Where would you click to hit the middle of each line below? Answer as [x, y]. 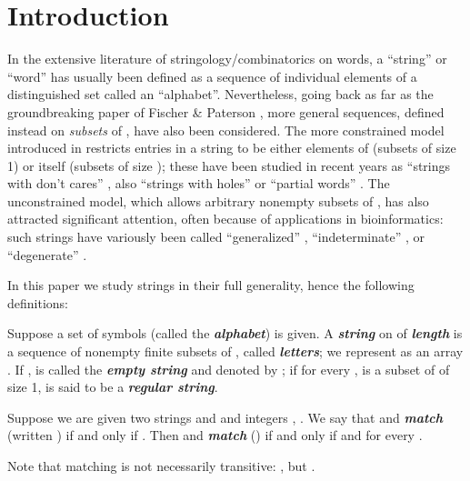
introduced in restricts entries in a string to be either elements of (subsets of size [232, 148]
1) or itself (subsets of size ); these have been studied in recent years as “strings [229, 165]
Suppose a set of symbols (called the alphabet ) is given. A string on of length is [235, 333]
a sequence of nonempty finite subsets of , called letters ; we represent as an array [235, 351]
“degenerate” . [47, 254]
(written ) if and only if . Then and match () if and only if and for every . [215, 435]
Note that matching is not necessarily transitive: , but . [161, 466]
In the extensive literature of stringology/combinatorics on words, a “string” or [227, 59]
